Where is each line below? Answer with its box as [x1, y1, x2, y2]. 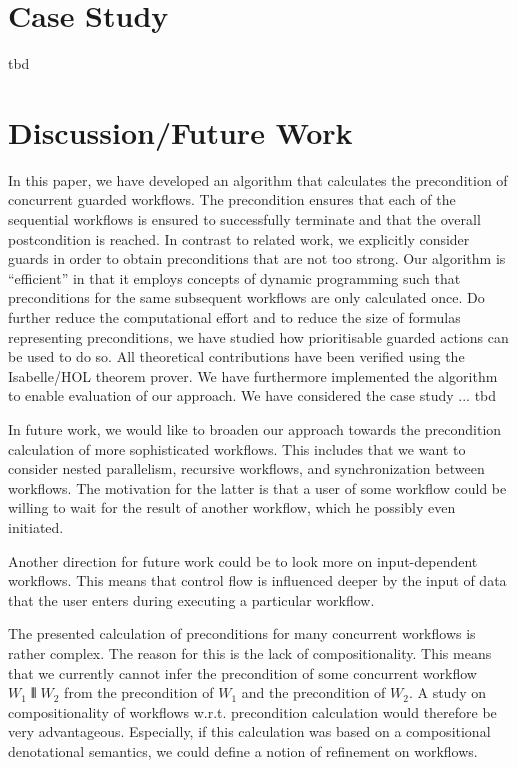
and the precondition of [241, 682, 386, 703]
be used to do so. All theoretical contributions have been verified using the [8, 346, 465, 367]
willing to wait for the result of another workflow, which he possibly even [8, 497, 456, 518]
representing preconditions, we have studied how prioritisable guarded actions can [8, 326, 509, 347]
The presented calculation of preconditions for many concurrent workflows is [8, 623, 476, 644]
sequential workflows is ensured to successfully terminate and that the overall [8, 209, 481, 230]
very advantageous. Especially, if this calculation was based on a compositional [8, 721, 491, 742]
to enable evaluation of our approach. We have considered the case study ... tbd [8, 385, 497, 406]
